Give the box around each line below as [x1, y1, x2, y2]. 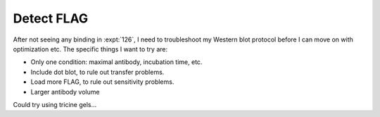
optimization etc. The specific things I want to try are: [13, 44, 168, 53]
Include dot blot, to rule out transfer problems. [30, 68, 165, 76]
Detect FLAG [13, 11, 88, 26]
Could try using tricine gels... [13, 100, 97, 109]
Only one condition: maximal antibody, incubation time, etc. [30, 58, 203, 66]
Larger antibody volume [30, 87, 100, 96]
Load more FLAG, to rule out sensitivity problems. [30, 78, 175, 86]
